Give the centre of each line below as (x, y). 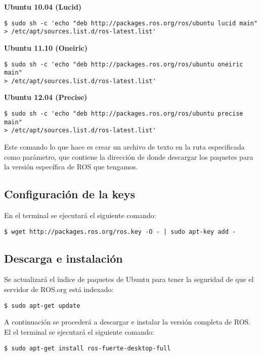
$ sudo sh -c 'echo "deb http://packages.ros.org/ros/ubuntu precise (124, 114)
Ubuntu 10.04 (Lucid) (43, 7)
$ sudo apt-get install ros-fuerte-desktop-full (88, 348)
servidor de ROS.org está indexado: (59, 289)
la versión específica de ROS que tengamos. (71, 167)
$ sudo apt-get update (42, 306)
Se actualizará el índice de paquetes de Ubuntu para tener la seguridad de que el (129, 279)
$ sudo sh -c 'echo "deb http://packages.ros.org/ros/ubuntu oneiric (124, 64)
